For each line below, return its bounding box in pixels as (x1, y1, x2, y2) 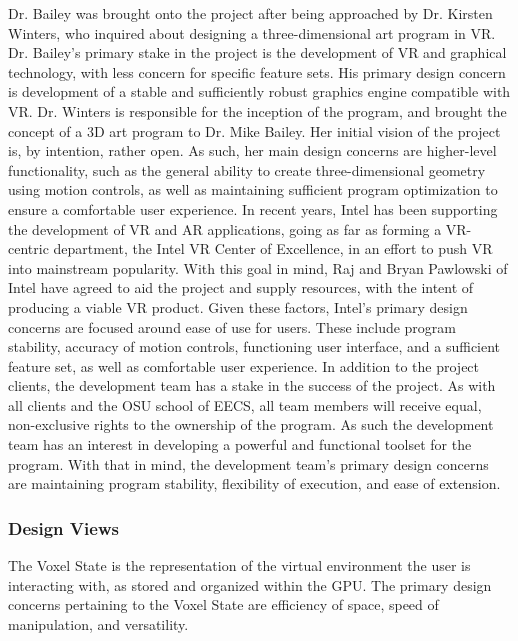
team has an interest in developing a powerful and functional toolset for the (8, 434, 472, 455)
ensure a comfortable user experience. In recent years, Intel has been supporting (8, 198, 498, 219)
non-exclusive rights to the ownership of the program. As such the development (8, 414, 494, 435)
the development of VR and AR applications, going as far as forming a (8, 218, 442, 239)
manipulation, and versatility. (8, 613, 189, 634)
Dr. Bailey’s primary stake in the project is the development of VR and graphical (8, 42, 507, 63)
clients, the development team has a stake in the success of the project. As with (8, 375, 496, 396)
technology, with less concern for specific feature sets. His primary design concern (8, 61, 506, 82)
